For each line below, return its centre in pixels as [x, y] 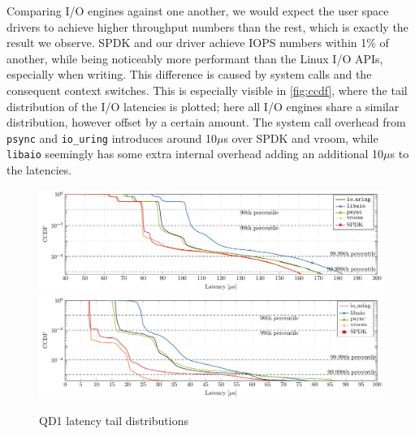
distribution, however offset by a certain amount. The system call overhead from [206, 122]
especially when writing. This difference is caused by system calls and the [189, 74]
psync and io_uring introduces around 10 [112, 138]
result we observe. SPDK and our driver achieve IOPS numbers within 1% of [198, 43]
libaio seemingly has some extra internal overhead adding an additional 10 [195, 154]
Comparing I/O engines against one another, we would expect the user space [198, 11]
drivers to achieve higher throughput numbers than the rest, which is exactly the [207, 26]
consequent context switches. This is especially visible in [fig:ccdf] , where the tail [207, 90]
